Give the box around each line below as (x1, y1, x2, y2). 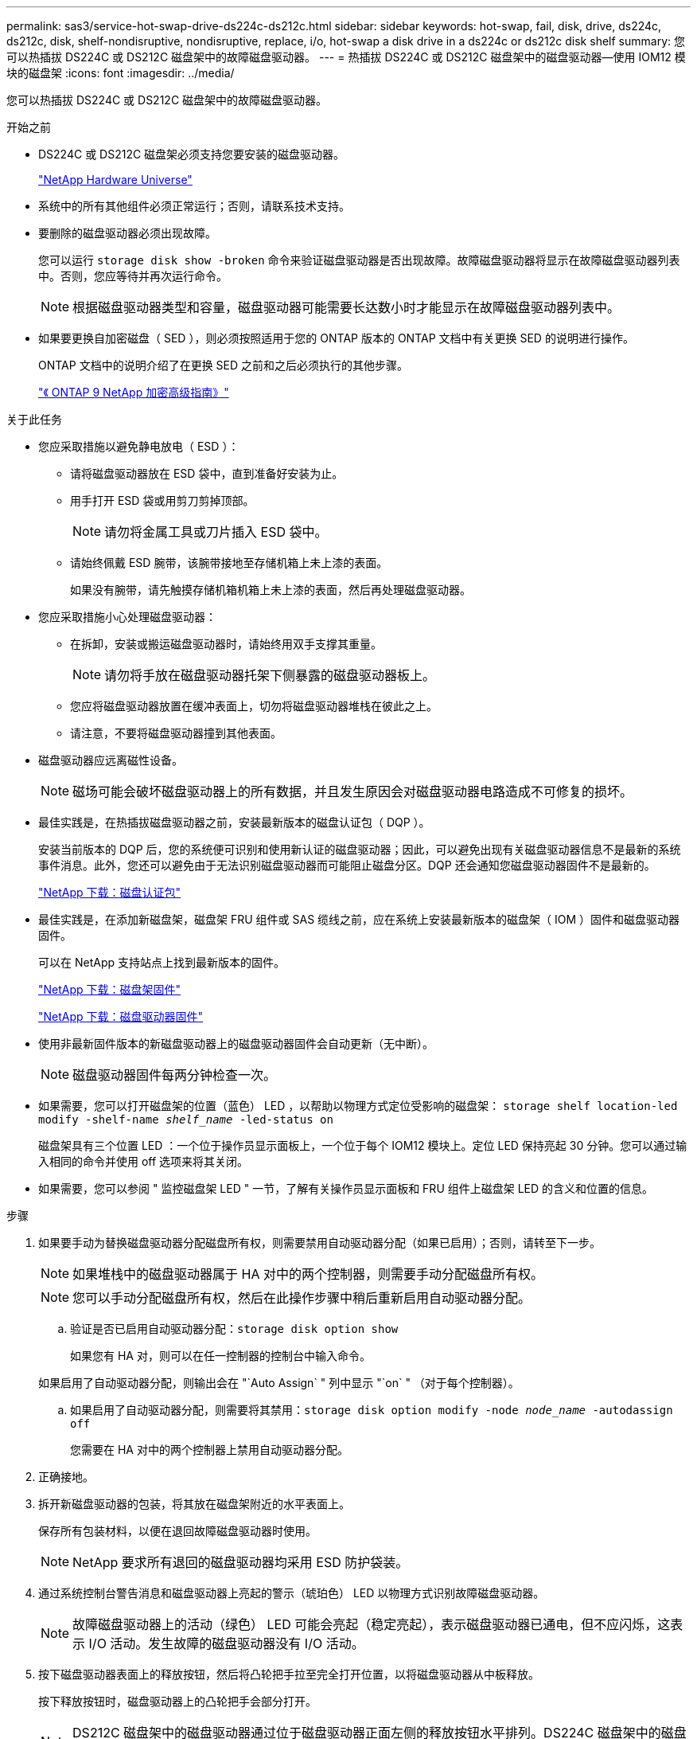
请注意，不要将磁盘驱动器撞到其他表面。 (70, 726, 282, 740)
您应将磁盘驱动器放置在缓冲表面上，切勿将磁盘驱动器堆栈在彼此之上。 (70, 699, 438, 713)
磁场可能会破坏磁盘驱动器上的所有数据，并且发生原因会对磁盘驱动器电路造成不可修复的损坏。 (72, 784, 633, 799)
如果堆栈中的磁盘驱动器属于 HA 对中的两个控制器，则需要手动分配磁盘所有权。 (72, 1266, 543, 1282)
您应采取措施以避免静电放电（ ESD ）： (38, 440, 239, 453)
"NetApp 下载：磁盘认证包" (38, 885, 181, 899)
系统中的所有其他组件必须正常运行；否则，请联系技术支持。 (38, 199, 350, 213)
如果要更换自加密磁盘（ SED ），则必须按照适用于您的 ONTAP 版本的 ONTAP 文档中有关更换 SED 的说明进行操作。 (38, 331, 634, 345)
